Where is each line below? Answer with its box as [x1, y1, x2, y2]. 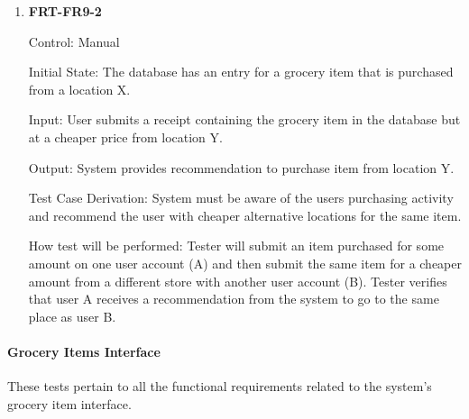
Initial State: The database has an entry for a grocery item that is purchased [28, 62, 454, 81]
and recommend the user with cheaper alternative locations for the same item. [28, 205, 462, 224]
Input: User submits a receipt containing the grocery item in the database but [28, 110, 461, 129]
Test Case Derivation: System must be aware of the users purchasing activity [28, 188, 454, 207]
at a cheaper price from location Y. [28, 127, 223, 146]
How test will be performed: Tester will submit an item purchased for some [28, 236, 445, 255]
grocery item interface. [7, 394, 132, 413]
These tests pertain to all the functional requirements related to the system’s [7, 377, 432, 396]
